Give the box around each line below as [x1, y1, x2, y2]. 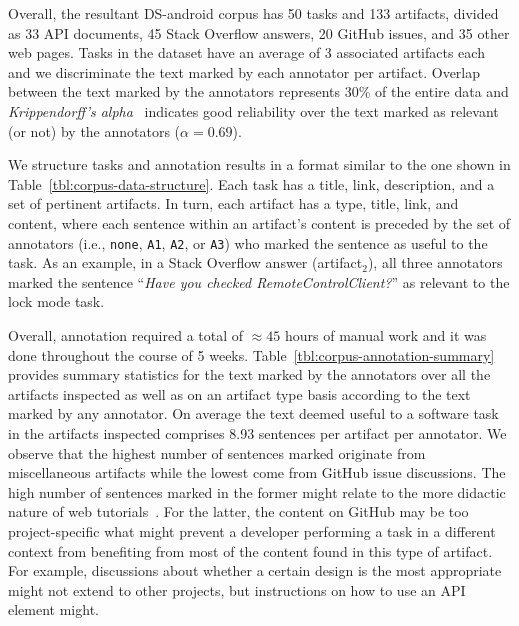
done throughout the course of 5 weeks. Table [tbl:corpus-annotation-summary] [8, 344, 495, 365]
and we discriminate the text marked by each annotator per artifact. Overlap [8, 61, 481, 82]
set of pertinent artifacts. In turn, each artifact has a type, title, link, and [8, 193, 459, 214]
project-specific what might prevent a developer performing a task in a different [8, 520, 496, 541]
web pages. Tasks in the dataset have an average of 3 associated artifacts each [8, 42, 485, 63]
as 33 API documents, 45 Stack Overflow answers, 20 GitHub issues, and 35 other [8, 22, 510, 43]
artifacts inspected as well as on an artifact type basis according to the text [8, 383, 471, 404]
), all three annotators [367, 252, 503, 273]
